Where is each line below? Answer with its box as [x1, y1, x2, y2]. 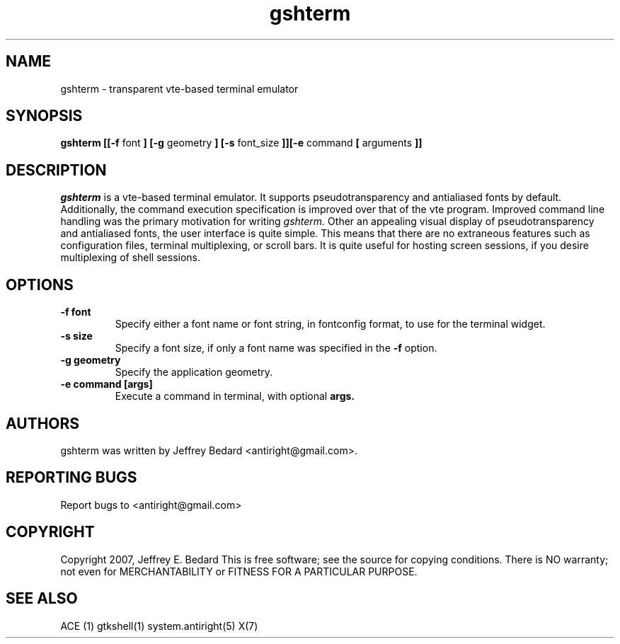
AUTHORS [6, 414, 80, 432]
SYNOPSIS [6, 107, 83, 125]
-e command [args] [60, 378, 153, 391]
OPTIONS [6, 275, 74, 294]
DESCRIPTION [6, 161, 107, 179]
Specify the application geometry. [115, 366, 273, 379]
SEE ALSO [6, 590, 78, 608]
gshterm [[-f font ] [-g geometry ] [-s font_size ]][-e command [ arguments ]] [60, 137, 423, 149]
